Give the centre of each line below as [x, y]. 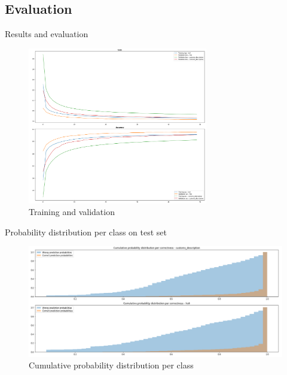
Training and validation [72, 212]
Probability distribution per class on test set [86, 232]
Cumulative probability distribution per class [111, 365]
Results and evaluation [47, 34]
